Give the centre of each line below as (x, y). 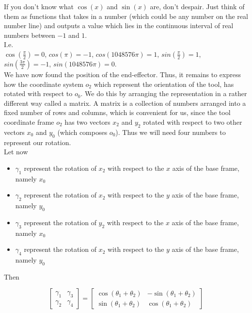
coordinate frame (29, 122)
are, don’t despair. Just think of (197, 6)
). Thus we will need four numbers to (171, 132)
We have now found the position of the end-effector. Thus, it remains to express (122, 74)
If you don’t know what (39, 6)
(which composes (82, 132)
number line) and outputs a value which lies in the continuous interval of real (119, 25)
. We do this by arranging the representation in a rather (164, 93)
